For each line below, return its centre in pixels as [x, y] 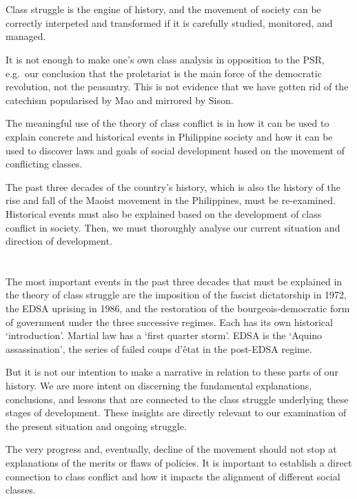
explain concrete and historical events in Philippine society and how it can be [169, 136]
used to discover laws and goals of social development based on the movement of [175, 150]
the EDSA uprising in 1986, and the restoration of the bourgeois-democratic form [178, 308]
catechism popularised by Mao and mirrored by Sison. [120, 100]
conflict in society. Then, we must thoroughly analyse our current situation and [173, 227]
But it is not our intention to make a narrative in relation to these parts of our [172, 372]
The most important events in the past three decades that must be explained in [174, 281]
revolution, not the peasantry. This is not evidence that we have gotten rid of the [177, 86]
